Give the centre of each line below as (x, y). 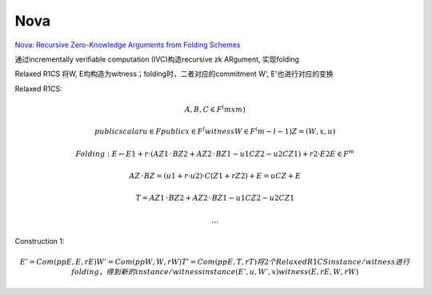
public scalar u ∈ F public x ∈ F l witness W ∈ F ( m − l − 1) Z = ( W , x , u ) (215, 131)
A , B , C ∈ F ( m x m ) (215, 109)
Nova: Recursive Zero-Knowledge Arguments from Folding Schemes (128, 45)
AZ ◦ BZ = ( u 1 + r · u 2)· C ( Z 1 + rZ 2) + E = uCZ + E (215, 176)
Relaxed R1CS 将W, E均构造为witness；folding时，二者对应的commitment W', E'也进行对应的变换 (174, 74)
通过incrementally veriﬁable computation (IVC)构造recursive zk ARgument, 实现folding (157, 59)
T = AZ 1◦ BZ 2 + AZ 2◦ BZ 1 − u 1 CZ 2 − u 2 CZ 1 (215, 198)
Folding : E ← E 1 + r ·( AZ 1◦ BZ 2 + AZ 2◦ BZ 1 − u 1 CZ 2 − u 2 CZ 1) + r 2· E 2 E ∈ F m (215, 153)
